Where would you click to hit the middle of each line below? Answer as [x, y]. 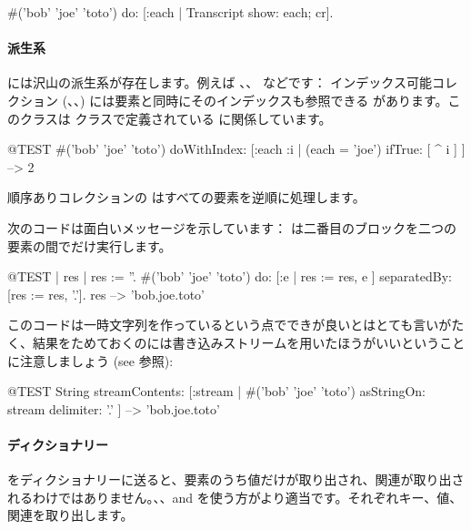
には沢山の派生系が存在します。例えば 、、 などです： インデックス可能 [220, 82]
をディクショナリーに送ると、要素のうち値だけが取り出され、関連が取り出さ [236, 479]
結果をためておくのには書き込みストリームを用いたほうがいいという [236, 342]
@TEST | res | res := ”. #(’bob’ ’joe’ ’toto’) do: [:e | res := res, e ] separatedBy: [230, 276]
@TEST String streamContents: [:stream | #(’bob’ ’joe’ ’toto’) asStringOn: [216, 391]
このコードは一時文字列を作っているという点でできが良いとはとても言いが [230, 325]
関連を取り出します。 [70, 515]
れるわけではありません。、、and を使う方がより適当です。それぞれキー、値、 [235, 497]
